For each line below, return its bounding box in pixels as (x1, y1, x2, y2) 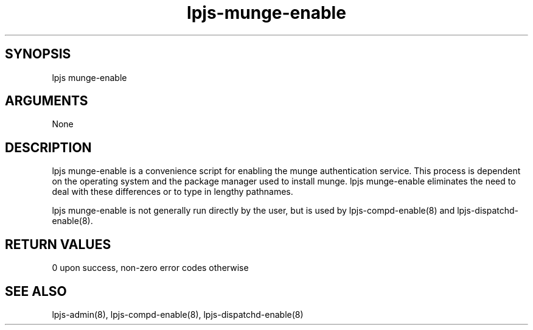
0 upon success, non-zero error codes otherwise (52, 262, 249, 273)
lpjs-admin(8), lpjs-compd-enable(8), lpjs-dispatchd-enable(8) (52, 309, 304, 320)
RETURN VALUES (5, 236, 111, 252)
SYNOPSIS (5, 46, 71, 62)
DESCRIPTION (5, 139, 92, 155)
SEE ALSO (5, 283, 67, 299)
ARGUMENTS (5, 93, 88, 109)
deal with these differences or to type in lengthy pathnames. (52, 186, 293, 197)
